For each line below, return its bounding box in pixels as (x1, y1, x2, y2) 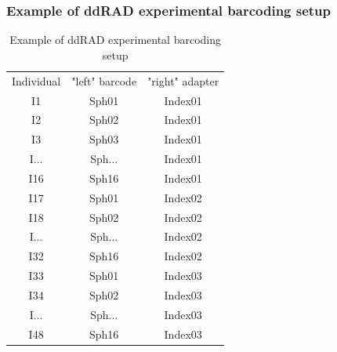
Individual (12, 72, 61, 89)
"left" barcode (71, 72, 137, 89)
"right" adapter (147, 72, 219, 89)
